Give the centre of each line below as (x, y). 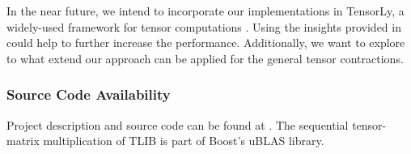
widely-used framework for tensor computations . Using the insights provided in (204, 26)
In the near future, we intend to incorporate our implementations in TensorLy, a (205, 11)
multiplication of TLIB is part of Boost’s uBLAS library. (184, 141)
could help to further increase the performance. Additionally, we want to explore (206, 43)
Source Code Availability (89, 94)
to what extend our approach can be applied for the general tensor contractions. (205, 58)
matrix (23, 141)
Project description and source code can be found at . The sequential (178, 124)
